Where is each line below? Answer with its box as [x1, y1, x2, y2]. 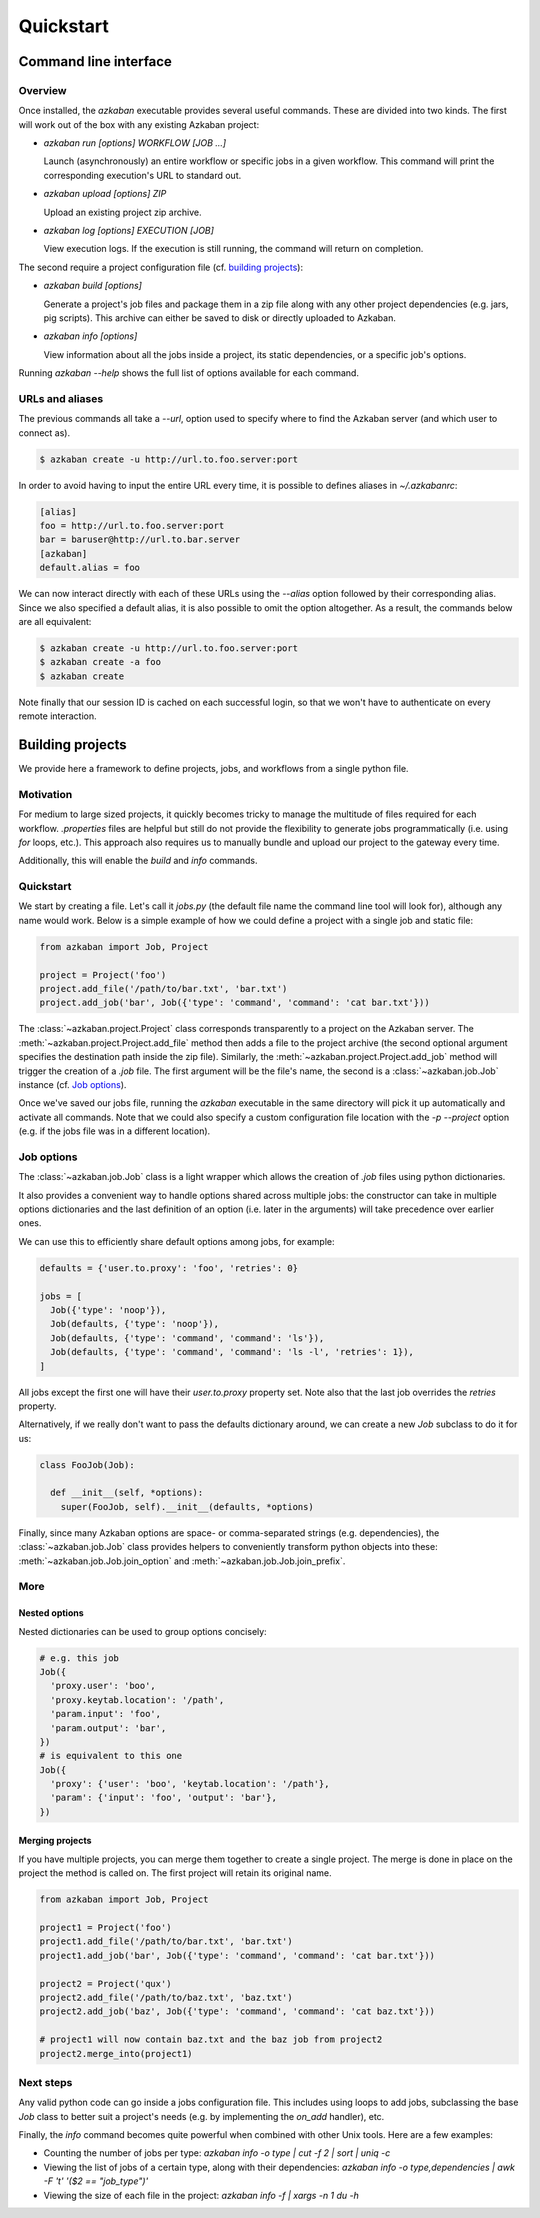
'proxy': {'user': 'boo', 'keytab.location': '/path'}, [50, 1778, 330, 1790]
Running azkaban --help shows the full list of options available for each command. [18, 367, 360, 379]
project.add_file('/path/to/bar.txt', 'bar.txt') [39, 983, 288, 995]
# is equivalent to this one [39, 1750, 183, 1762]
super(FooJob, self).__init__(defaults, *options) [60, 1501, 314, 1512]
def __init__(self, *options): [50, 1487, 204, 1499]
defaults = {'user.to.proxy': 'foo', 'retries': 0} [39, 1262, 299, 1274]
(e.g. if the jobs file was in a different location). [18, 1125, 211, 1137]
